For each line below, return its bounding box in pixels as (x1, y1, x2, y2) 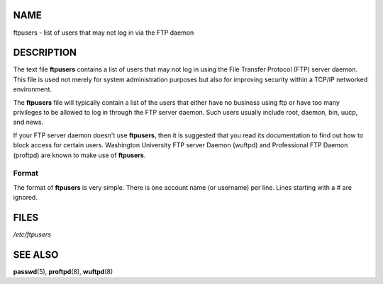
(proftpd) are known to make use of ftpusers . (13, 151, 146, 159)
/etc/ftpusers (13, 230, 51, 239)
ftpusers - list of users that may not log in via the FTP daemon (13, 28, 194, 37)
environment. (13, 85, 52, 93)
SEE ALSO (13, 249, 59, 261)
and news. (13, 118, 44, 127)
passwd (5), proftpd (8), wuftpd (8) (13, 267, 113, 276)
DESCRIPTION (13, 47, 77, 59)
